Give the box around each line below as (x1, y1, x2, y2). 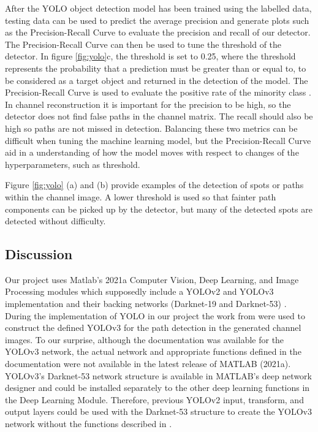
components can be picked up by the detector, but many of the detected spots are (5, 202, 312, 215)
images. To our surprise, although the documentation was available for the (5, 333, 284, 346)
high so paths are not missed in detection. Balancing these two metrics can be (5, 121, 298, 134)
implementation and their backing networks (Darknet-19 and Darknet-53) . (5, 297, 287, 310)
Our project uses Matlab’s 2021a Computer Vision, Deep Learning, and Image (5, 273, 299, 286)
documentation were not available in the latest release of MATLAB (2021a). (5, 357, 291, 370)
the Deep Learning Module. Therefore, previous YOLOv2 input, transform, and (5, 393, 304, 406)
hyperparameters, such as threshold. (5, 157, 140, 170)
